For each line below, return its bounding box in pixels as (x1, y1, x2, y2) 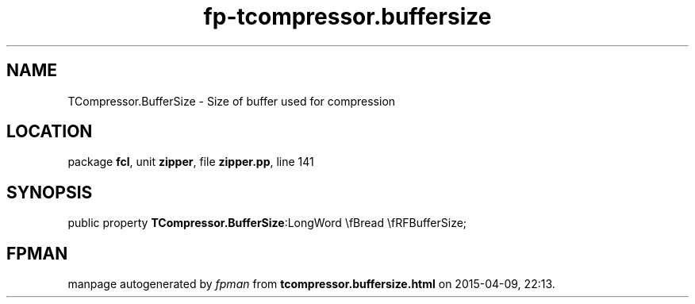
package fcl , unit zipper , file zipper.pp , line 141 (67, 155, 314, 169)
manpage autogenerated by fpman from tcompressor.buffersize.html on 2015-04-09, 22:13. (67, 277, 555, 291)
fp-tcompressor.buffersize (203, 3, 492, 30)
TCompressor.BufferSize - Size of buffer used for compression (67, 94, 396, 108)
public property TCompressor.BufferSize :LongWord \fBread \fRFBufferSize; (67, 216, 467, 230)
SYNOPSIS (6, 182, 93, 202)
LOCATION (6, 121, 93, 142)
